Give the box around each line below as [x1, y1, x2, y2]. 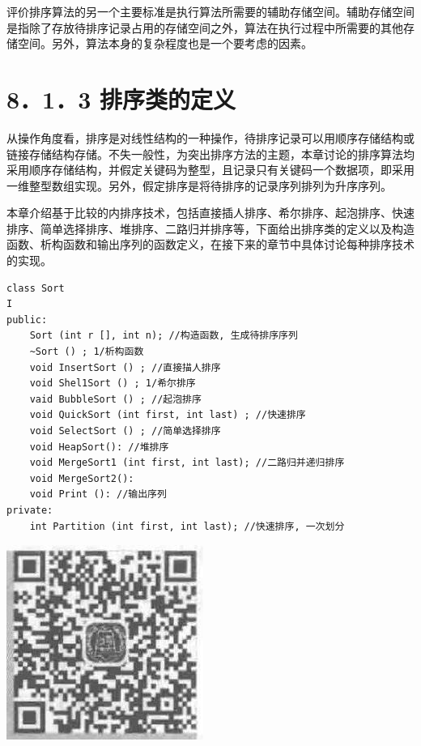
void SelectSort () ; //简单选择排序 [29, 425, 221, 437]
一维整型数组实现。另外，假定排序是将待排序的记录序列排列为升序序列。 [6, 177, 392, 194]
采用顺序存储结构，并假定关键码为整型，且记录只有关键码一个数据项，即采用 [6, 161, 415, 178]
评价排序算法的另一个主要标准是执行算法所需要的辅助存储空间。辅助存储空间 [6, 3, 415, 19]
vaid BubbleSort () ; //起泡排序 [29, 393, 202, 405]
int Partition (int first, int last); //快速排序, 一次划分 [29, 520, 345, 532]
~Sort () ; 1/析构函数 [29, 346, 144, 358]
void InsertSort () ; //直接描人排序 [29, 361, 221, 373]
